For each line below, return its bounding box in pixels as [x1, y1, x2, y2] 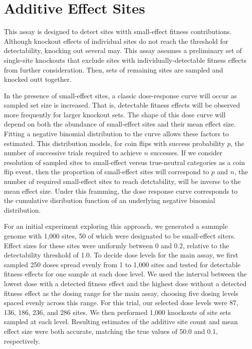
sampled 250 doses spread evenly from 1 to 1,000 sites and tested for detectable [4, 259, 241, 269]
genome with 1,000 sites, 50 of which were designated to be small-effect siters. [4, 231, 236, 240]
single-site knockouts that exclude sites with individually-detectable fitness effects [4, 55, 247, 65]
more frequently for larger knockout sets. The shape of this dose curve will [4, 109, 226, 119]
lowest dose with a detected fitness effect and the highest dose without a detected [4, 278, 247, 288]
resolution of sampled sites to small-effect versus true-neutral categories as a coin [4, 157, 245, 167]
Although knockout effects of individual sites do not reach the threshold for [4, 36, 229, 46]
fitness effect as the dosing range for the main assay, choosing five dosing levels [4, 288, 238, 298]
